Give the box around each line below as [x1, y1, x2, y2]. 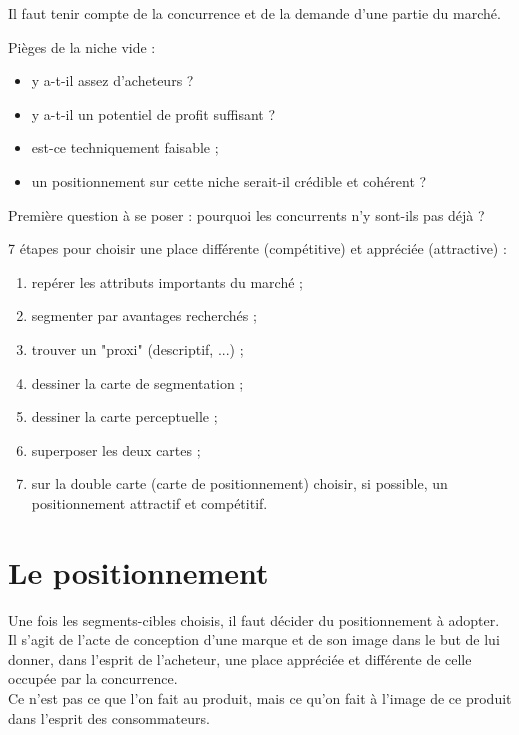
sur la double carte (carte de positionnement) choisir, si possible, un [31, 473, 448, 494]
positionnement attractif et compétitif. [31, 492, 268, 513]
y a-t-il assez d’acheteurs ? [31, 70, 194, 91]
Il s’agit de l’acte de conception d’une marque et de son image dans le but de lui [8, 629, 500, 650]
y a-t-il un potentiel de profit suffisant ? [31, 103, 276, 124]
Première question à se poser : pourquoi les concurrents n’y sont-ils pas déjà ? [8, 204, 485, 225]
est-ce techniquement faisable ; [31, 137, 219, 158]
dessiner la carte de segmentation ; [31, 372, 244, 393]
